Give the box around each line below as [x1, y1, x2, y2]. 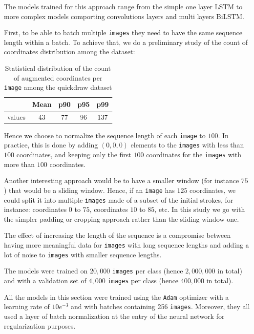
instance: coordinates [4, 204, 67, 214]
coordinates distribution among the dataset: [4, 46, 135, 57]
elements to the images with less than [130, 140, 244, 150]
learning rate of [4, 301, 50, 312]
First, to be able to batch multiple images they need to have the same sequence [4, 27, 242, 38]
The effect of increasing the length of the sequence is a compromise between [4, 230, 231, 240]
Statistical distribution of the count [5, 63, 111, 73]
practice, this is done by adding [4, 140, 98, 150]
